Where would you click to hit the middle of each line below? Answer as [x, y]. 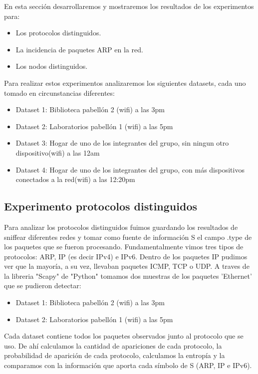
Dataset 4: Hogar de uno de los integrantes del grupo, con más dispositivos [130, 169]
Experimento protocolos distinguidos [101, 206]
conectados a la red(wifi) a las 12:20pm [75, 179]
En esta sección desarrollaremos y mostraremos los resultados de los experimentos [129, 6]
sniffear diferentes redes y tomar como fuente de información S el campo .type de [128, 237]
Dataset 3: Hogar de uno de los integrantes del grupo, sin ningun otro [122, 143]
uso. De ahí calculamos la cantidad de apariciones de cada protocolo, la [113, 345]
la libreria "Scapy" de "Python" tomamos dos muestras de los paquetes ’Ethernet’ [128, 276]
